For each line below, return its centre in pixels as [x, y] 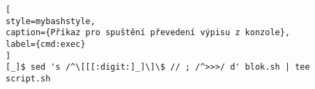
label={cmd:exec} [46, 44]
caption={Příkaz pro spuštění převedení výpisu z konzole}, [148, 33]
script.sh [28, 78]
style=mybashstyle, [51, 21]
